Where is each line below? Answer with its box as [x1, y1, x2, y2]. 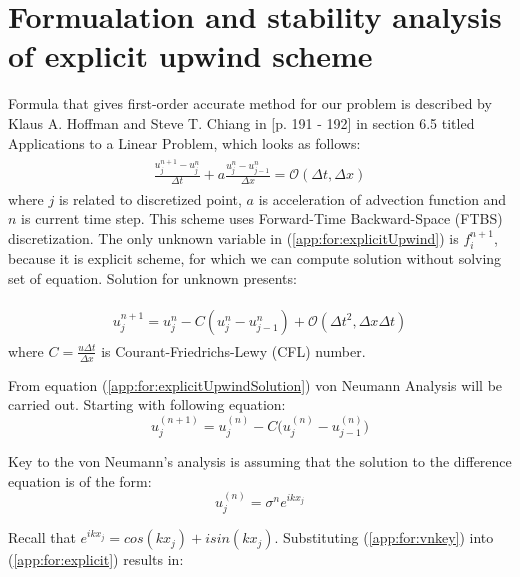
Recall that [8, 527, 76, 548]
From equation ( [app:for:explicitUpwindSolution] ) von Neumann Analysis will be [8, 374, 503, 395]
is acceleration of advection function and [258, 188, 507, 209]
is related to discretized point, [58, 188, 242, 209]
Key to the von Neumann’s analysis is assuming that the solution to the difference [8, 450, 512, 471]
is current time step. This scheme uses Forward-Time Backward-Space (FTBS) [21, 208, 503, 229]
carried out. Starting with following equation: [8, 394, 286, 415]
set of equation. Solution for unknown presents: [8, 268, 297, 289]
